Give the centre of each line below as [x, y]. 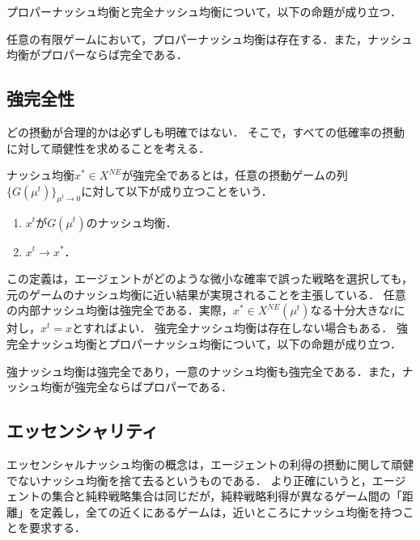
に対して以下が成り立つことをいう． [177, 190]
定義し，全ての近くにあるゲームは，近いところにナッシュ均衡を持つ [221, 511]
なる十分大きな [350, 310]
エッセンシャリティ [83, 430]
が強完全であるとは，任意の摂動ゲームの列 [235, 175]
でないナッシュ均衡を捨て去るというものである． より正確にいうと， [189, 480]
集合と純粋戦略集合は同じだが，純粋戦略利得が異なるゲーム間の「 [227, 496]
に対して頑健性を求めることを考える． [108, 148]
